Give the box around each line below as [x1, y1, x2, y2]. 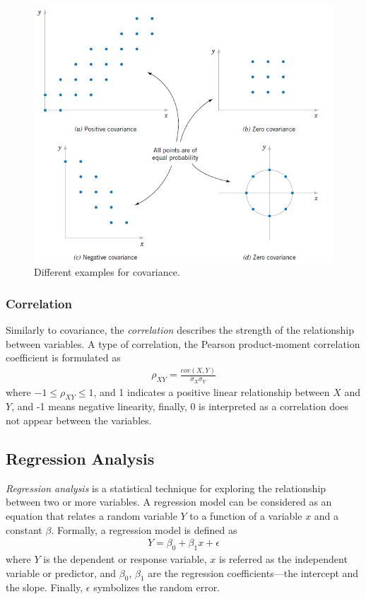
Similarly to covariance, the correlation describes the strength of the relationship [6, 322, 355, 337]
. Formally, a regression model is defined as [51, 522, 237, 537]
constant [6, 522, 42, 537]
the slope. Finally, [6, 580, 83, 595]
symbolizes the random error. [93, 580, 220, 595]
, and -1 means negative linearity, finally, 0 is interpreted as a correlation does [11, 399, 349, 414]
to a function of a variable [189, 508, 302, 523]
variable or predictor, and [6, 565, 117, 580]
